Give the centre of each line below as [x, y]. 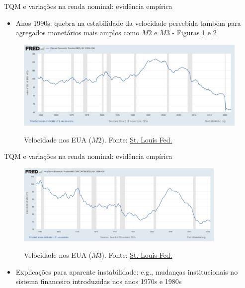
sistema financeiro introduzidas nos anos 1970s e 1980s [99, 281]
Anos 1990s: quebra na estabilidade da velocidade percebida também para [128, 23]
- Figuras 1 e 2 [194, 33]
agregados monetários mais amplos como [78, 33]
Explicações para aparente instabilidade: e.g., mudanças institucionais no [127, 271]
